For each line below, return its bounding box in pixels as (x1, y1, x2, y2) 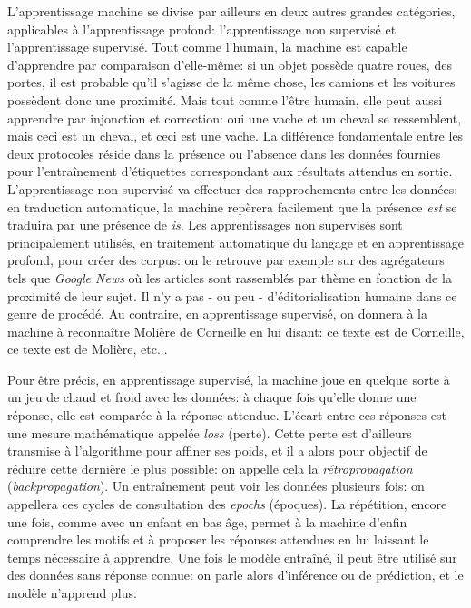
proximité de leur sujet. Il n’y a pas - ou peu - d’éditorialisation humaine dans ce (7, 286, 457, 305)
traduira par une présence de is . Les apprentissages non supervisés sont (7, 215, 403, 234)
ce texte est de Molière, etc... (7, 339, 168, 358)
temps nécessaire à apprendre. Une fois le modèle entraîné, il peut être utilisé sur (7, 547, 457, 566)
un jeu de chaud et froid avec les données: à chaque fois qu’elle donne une (7, 387, 417, 407)
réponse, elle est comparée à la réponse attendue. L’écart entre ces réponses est (7, 406, 446, 425)
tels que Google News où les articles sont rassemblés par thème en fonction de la (7, 268, 452, 287)
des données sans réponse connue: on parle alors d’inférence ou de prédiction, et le (7, 565, 464, 584)
